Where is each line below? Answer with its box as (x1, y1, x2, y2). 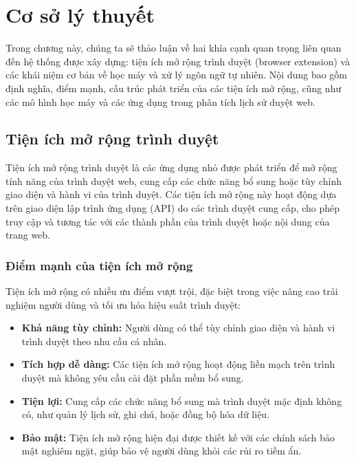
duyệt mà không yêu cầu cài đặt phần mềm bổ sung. (21, 371, 244, 385)
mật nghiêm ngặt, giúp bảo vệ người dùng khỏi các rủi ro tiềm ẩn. (21, 443, 302, 458)
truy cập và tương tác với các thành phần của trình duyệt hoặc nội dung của (5, 214, 330, 228)
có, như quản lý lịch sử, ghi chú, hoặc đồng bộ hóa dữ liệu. (21, 407, 270, 421)
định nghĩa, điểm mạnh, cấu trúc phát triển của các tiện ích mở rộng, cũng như (5, 80, 342, 95)
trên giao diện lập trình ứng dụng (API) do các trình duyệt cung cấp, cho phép (5, 201, 340, 215)
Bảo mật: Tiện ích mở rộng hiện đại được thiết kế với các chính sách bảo (21, 430, 335, 444)
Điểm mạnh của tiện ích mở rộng (5, 256, 193, 274)
